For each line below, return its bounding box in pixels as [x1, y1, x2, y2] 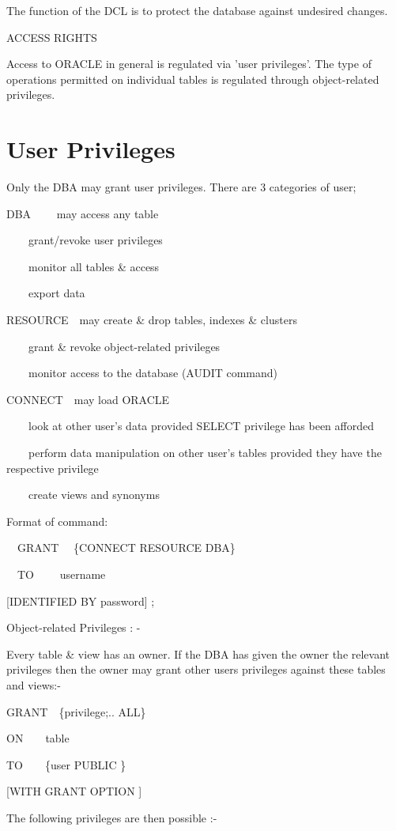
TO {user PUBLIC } [6, 756, 126, 772]
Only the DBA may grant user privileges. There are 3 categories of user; [6, 179, 356, 195]
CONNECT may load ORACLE [6, 391, 170, 407]
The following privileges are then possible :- [6, 809, 217, 825]
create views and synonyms [28, 486, 160, 503]
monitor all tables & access [28, 258, 160, 274]
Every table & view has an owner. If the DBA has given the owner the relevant [6, 645, 390, 662]
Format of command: [6, 512, 108, 529]
